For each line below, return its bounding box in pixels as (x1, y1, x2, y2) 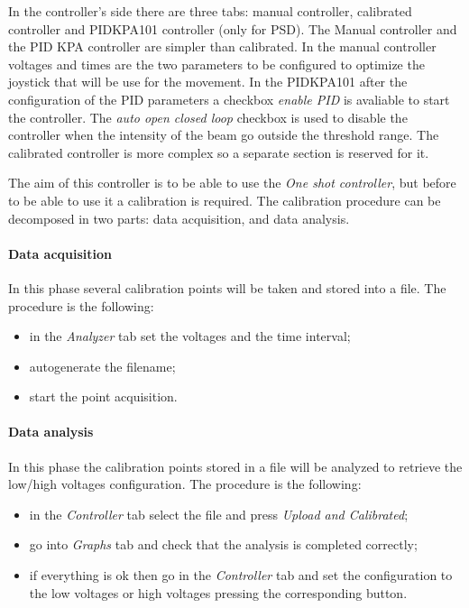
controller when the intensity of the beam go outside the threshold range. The (8, 125, 439, 144)
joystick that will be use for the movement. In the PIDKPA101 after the (8, 72, 408, 91)
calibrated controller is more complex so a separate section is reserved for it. (8, 143, 429, 161)
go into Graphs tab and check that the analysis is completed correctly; (29, 535, 418, 554)
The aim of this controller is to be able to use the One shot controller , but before (8, 173, 456, 192)
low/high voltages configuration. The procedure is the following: (8, 474, 362, 493)
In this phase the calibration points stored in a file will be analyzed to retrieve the (8, 456, 463, 475)
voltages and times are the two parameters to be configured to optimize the (8, 54, 425, 73)
